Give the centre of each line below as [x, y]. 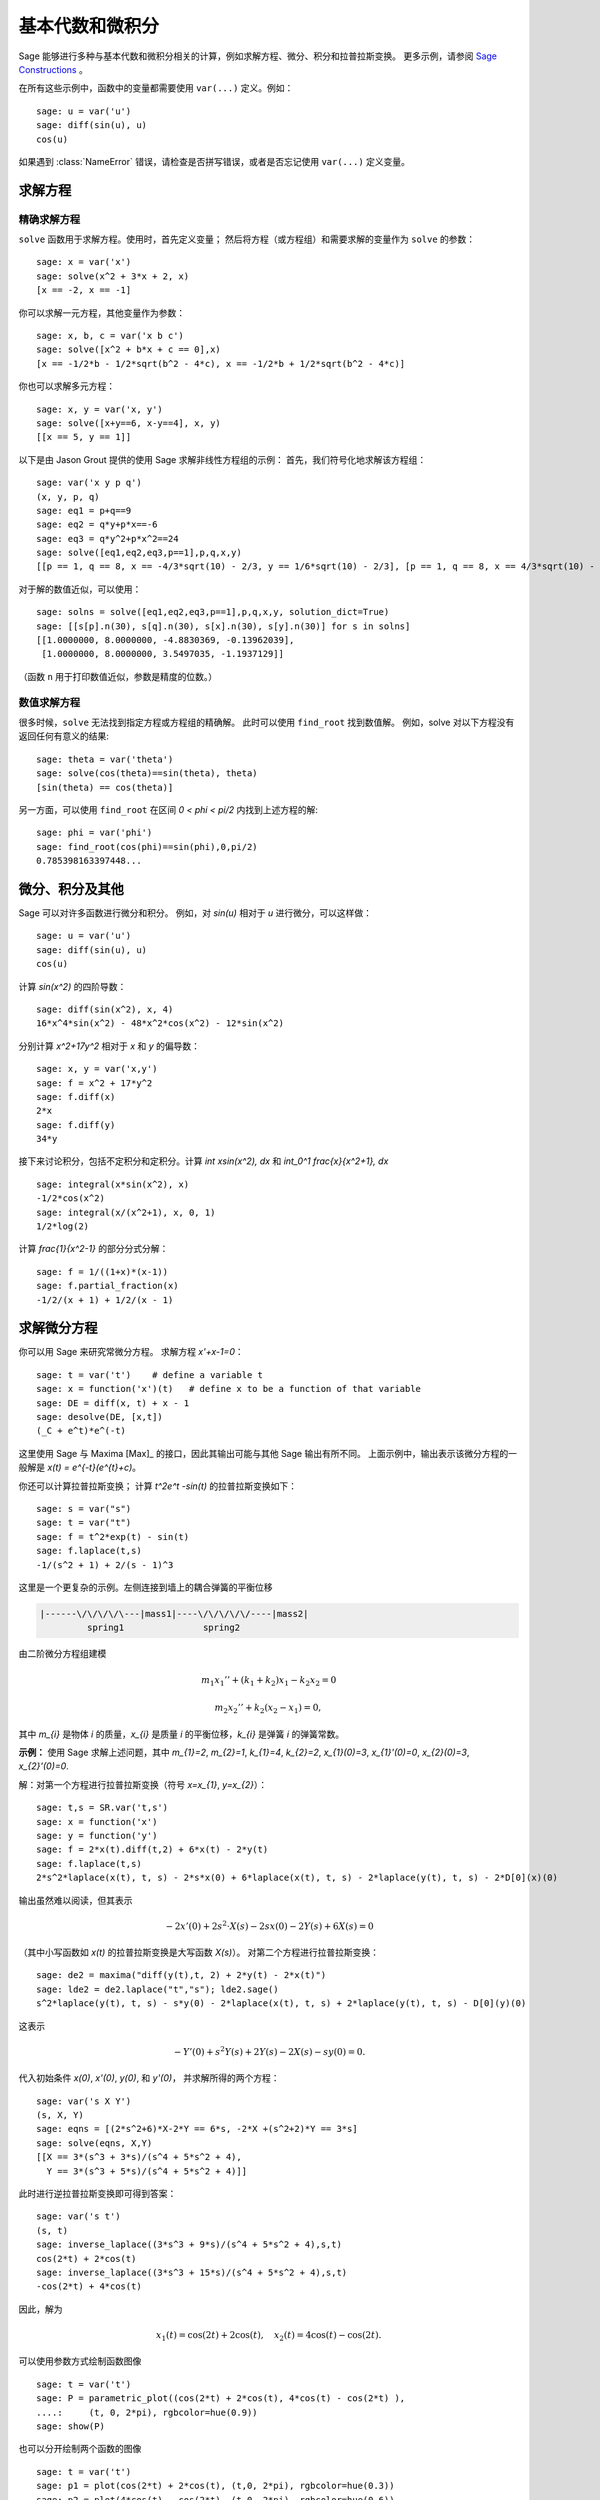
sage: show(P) [70, 2426]
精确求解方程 [49, 219]
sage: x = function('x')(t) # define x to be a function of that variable [229, 1389]
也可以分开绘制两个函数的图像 [80, 2449]
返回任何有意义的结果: [64, 736]
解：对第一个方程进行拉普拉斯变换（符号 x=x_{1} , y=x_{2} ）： [143, 1784]
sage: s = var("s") [84, 1508]
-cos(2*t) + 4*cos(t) [89, 2286]
